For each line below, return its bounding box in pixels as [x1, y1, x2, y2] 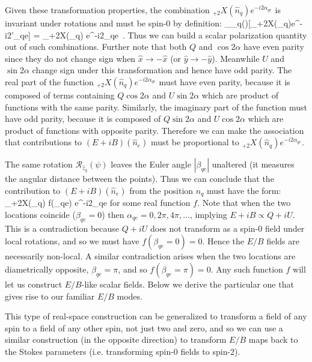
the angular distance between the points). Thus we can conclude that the [5, 172, 274, 185]
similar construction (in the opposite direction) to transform [5, 333, 227, 346]
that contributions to [5, 136, 82, 148]
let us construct [5, 277, 63, 290]
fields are [266, 235, 299, 247]
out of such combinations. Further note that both [5, 40, 187, 53]
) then [102, 208, 124, 220]
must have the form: [207, 184, 281, 196]
